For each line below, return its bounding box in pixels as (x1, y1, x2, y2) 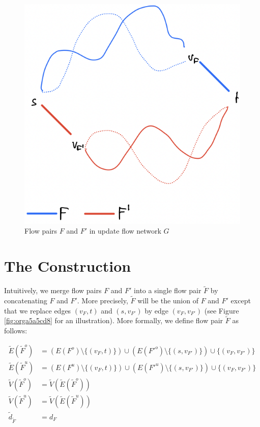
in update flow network (89, 225, 161, 236)
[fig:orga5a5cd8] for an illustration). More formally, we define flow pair (4, 315, 223, 326)
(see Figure (204, 305, 239, 316)
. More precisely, (77, 295, 128, 306)
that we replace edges (4, 305, 71, 316)
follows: (4, 325, 27, 336)
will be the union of (137, 295, 198, 306)
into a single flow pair (134, 285, 201, 296)
